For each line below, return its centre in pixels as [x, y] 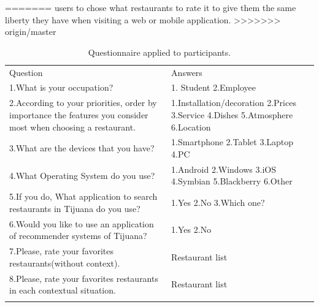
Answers [187, 72]
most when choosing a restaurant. [73, 127]
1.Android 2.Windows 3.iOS [224, 169]
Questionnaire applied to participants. [159, 52]
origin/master [31, 32]
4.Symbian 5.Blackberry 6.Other [232, 181]
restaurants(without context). [65, 263]
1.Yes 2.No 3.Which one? [218, 203]
